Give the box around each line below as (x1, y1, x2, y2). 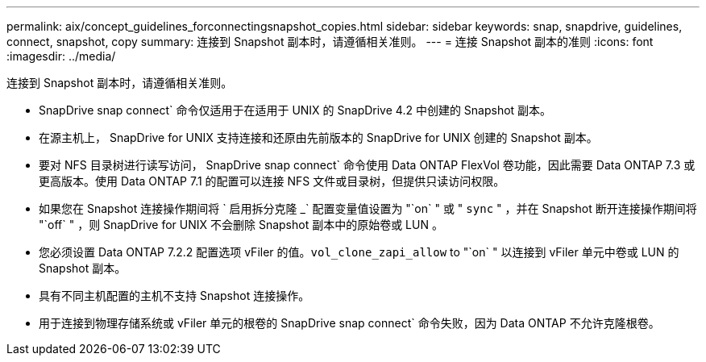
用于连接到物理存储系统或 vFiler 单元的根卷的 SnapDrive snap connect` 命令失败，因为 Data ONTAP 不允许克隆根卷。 (39, 316, 660, 330)
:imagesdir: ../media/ (6, 49, 116, 63)
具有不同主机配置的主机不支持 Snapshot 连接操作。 (39, 289, 310, 302)
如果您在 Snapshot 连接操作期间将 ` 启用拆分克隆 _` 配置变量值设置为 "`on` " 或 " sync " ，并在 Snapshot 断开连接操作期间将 (39, 202, 697, 215)
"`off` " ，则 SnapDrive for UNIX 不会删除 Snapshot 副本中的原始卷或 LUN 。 (39, 218, 443, 231)
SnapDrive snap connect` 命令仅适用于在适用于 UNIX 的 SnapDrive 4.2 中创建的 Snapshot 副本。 (39, 103, 552, 117)
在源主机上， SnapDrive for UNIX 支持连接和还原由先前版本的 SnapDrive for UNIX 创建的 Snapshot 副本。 (39, 131, 598, 144)
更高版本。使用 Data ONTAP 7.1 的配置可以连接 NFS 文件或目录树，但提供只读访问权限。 (39, 174, 505, 188)
